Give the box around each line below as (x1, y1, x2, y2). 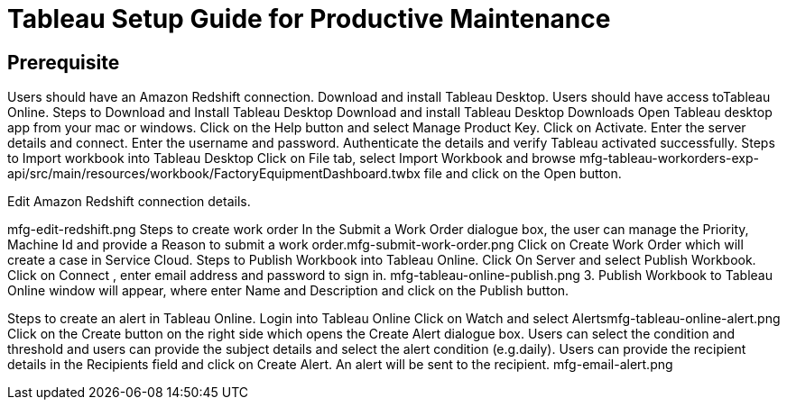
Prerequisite (7, 50, 120, 74)
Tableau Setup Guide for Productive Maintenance (7, 4, 611, 34)
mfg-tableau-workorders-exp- (579, 150, 759, 167)
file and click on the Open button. (423, 166, 622, 182)
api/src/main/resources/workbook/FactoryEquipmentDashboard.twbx (7, 166, 421, 182)
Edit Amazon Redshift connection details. (7, 194, 251, 210)
